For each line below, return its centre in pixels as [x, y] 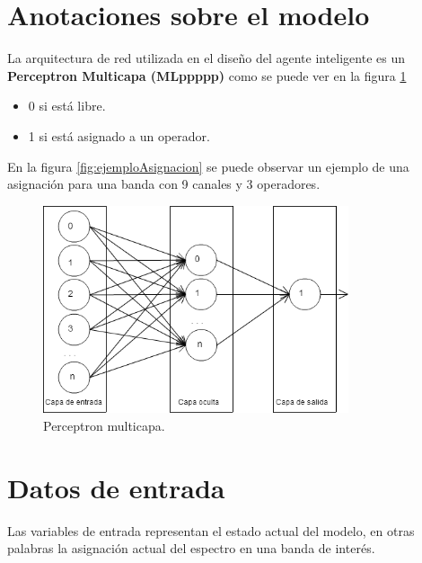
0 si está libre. [67, 106]
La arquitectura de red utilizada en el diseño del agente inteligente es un [207, 58]
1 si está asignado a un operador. [119, 135]
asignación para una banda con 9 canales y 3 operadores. [164, 184]
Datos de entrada [116, 487]
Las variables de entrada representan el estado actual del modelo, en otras [211, 530]
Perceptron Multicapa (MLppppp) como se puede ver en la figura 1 [207, 75]
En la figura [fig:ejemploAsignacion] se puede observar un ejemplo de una [208, 166]
